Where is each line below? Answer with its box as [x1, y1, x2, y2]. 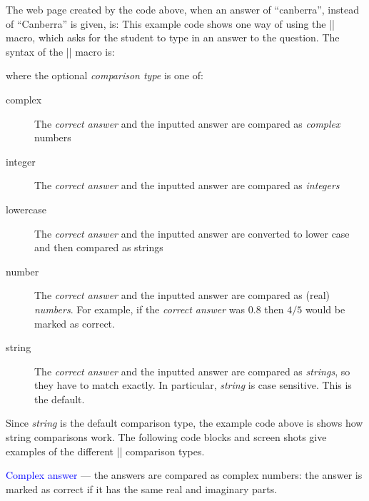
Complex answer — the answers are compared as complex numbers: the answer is [6, 467, 363, 482]
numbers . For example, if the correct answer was [34, 301, 246, 316]
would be [305, 301, 345, 316]
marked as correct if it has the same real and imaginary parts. [6, 481, 278, 496]
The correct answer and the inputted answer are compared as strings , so [34, 363, 350, 378]
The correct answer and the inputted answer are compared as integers [34, 178, 340, 193]
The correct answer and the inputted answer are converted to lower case [34, 226, 350, 241]
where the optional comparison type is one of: [6, 68, 203, 83]
